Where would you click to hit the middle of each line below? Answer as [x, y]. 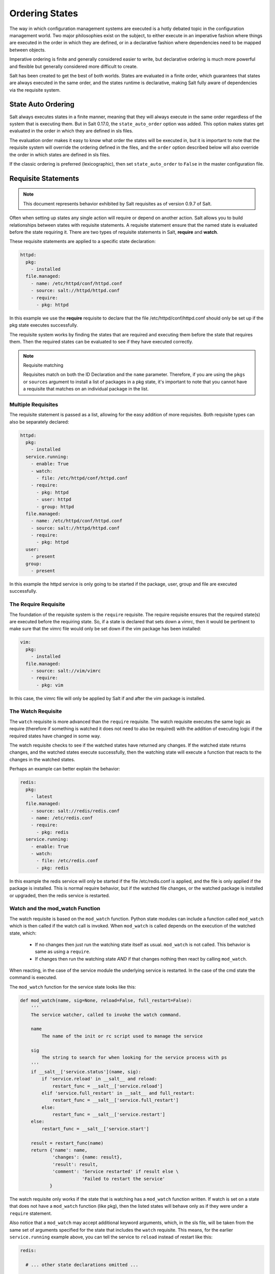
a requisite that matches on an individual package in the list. [86, 389]
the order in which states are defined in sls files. [60, 154]
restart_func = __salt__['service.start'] [95, 1129]
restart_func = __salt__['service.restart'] [109, 1114]
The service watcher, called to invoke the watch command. [106, 1015]
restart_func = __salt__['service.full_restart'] [115, 1100]
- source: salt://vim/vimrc [66, 671]
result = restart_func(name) [67, 1143]
